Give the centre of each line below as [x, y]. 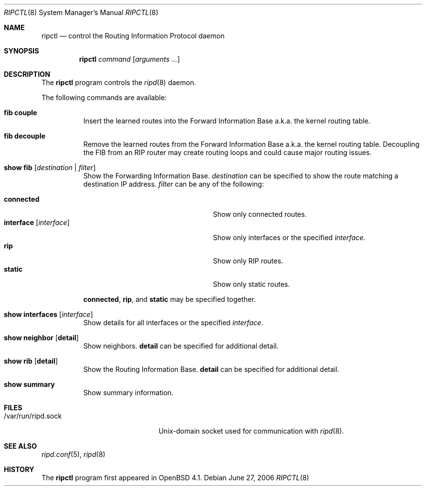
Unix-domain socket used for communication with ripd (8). [251, 431]
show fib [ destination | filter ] [50, 167]
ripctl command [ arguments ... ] [129, 59]
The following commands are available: [104, 97]
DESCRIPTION [27, 74]
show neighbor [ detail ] [41, 338]
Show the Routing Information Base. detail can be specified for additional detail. [211, 369]
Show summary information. [128, 393]
